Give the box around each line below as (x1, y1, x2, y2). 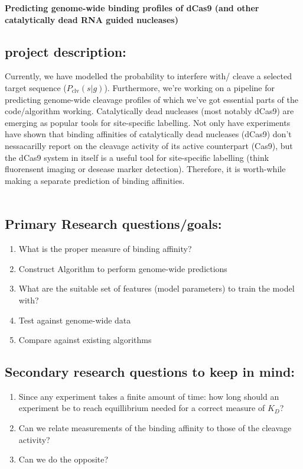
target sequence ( (5, 81, 67, 93)
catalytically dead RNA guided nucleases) (5, 13, 178, 25)
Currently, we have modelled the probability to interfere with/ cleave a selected (5, 70, 292, 82)
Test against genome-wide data (18, 313, 131, 326)
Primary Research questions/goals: (5, 215, 222, 233)
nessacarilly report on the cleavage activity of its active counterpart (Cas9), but (5, 139, 293, 151)
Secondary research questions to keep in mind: (5, 363, 295, 381)
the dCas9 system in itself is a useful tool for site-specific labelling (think (5, 151, 269, 163)
